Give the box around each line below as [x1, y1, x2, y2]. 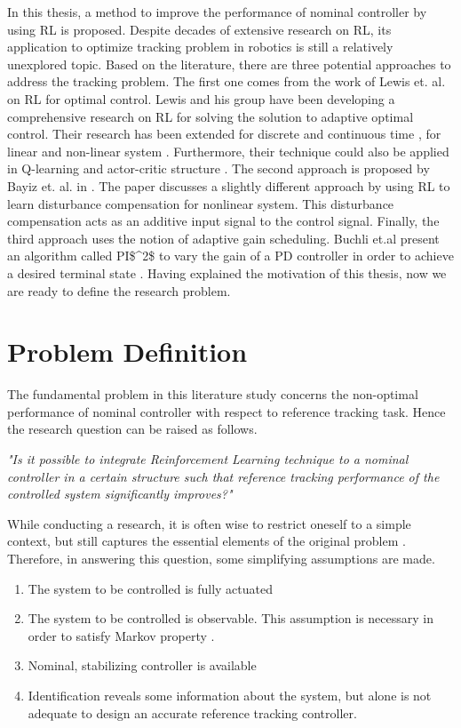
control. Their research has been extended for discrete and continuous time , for [7, 124, 441, 143]
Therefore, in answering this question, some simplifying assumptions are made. [7, 548, 435, 567]
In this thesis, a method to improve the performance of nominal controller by [7, 3, 427, 20]
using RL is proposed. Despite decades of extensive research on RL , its [7, 20, 392, 38]
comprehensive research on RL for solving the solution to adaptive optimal [7, 107, 414, 125]
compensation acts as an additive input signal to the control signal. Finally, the [7, 212, 440, 230]
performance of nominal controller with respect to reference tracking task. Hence [7, 402, 446, 420]
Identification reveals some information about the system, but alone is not [28, 685, 432, 704]
